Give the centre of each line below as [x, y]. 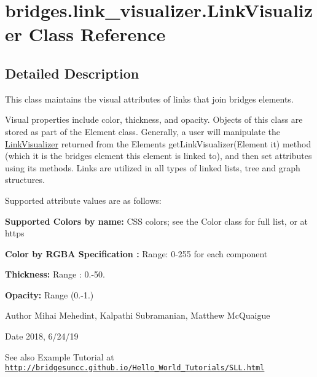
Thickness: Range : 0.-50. [55, 274]
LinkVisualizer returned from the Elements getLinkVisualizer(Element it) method [158, 143]
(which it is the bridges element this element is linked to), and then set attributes [158, 156]
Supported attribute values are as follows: [83, 200]
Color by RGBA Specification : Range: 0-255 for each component [136, 253]
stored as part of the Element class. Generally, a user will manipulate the [143, 131]
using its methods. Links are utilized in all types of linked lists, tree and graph [153, 167]
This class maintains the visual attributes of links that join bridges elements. [149, 99]
